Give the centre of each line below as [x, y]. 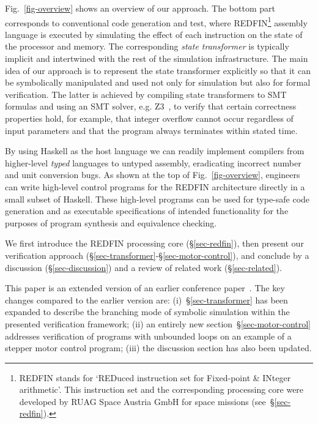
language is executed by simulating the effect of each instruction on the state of [154, 34]
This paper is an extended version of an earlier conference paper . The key [145, 288]
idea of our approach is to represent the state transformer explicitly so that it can [158, 70]
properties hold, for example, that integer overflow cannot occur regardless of [149, 118]
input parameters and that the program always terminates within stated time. [151, 130]
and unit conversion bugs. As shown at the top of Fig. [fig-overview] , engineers [153, 175]
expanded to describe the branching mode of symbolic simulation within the [147, 312]
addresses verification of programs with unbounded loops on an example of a [148, 336]
